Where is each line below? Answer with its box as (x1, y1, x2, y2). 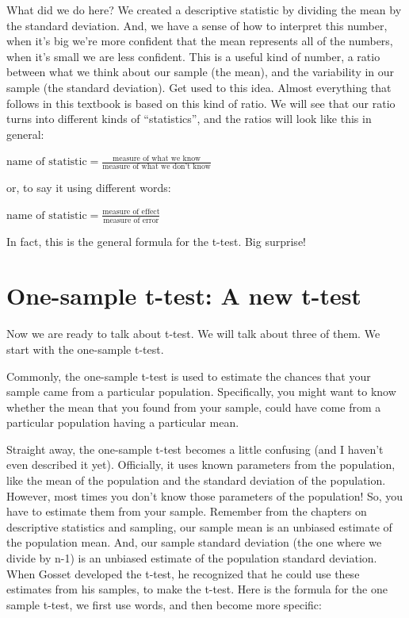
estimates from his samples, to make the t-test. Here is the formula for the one (6, 581, 388, 597)
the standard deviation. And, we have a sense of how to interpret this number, (6, 17, 388, 33)
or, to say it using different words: (6, 179, 171, 196)
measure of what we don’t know (102, 163, 211, 171)
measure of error (103, 216, 159, 225)
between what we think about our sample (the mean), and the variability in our (6, 63, 395, 80)
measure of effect (102, 208, 160, 217)
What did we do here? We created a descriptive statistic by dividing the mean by (6, 2, 402, 17)
